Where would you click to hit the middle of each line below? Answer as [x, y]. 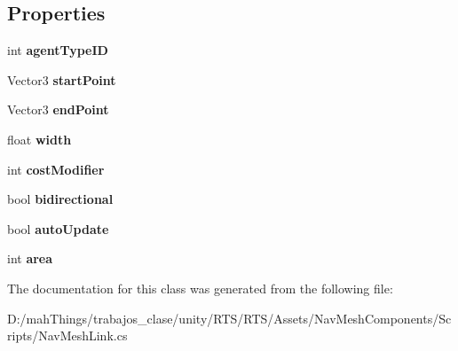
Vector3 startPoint [62, 79]
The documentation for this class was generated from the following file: [200, 288]
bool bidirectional [60, 199]
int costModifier [56, 169]
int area [30, 258]
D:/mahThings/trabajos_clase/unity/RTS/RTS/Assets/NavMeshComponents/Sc [229, 318]
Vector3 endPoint [58, 109]
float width [39, 139]
